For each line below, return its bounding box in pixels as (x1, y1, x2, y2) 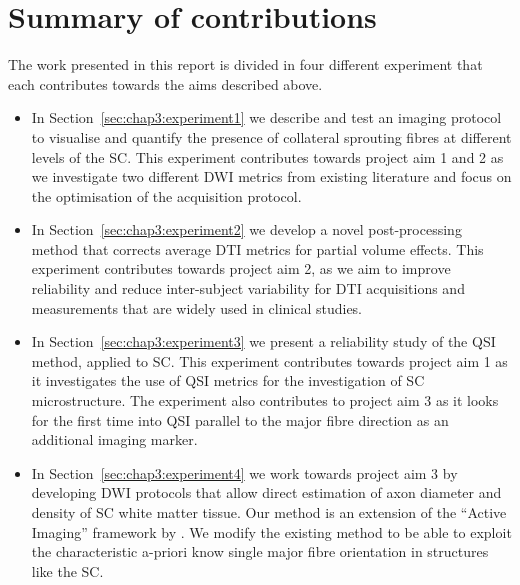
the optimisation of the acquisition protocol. (31, 185, 302, 206)
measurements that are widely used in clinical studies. (31, 297, 363, 318)
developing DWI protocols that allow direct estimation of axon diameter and (31, 482, 502, 503)
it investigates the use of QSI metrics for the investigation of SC (31, 370, 425, 391)
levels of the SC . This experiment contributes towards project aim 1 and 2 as (31, 146, 504, 167)
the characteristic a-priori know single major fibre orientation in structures (31, 541, 489, 562)
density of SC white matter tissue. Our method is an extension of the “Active (31, 502, 507, 522)
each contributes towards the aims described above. (8, 73, 323, 94)
